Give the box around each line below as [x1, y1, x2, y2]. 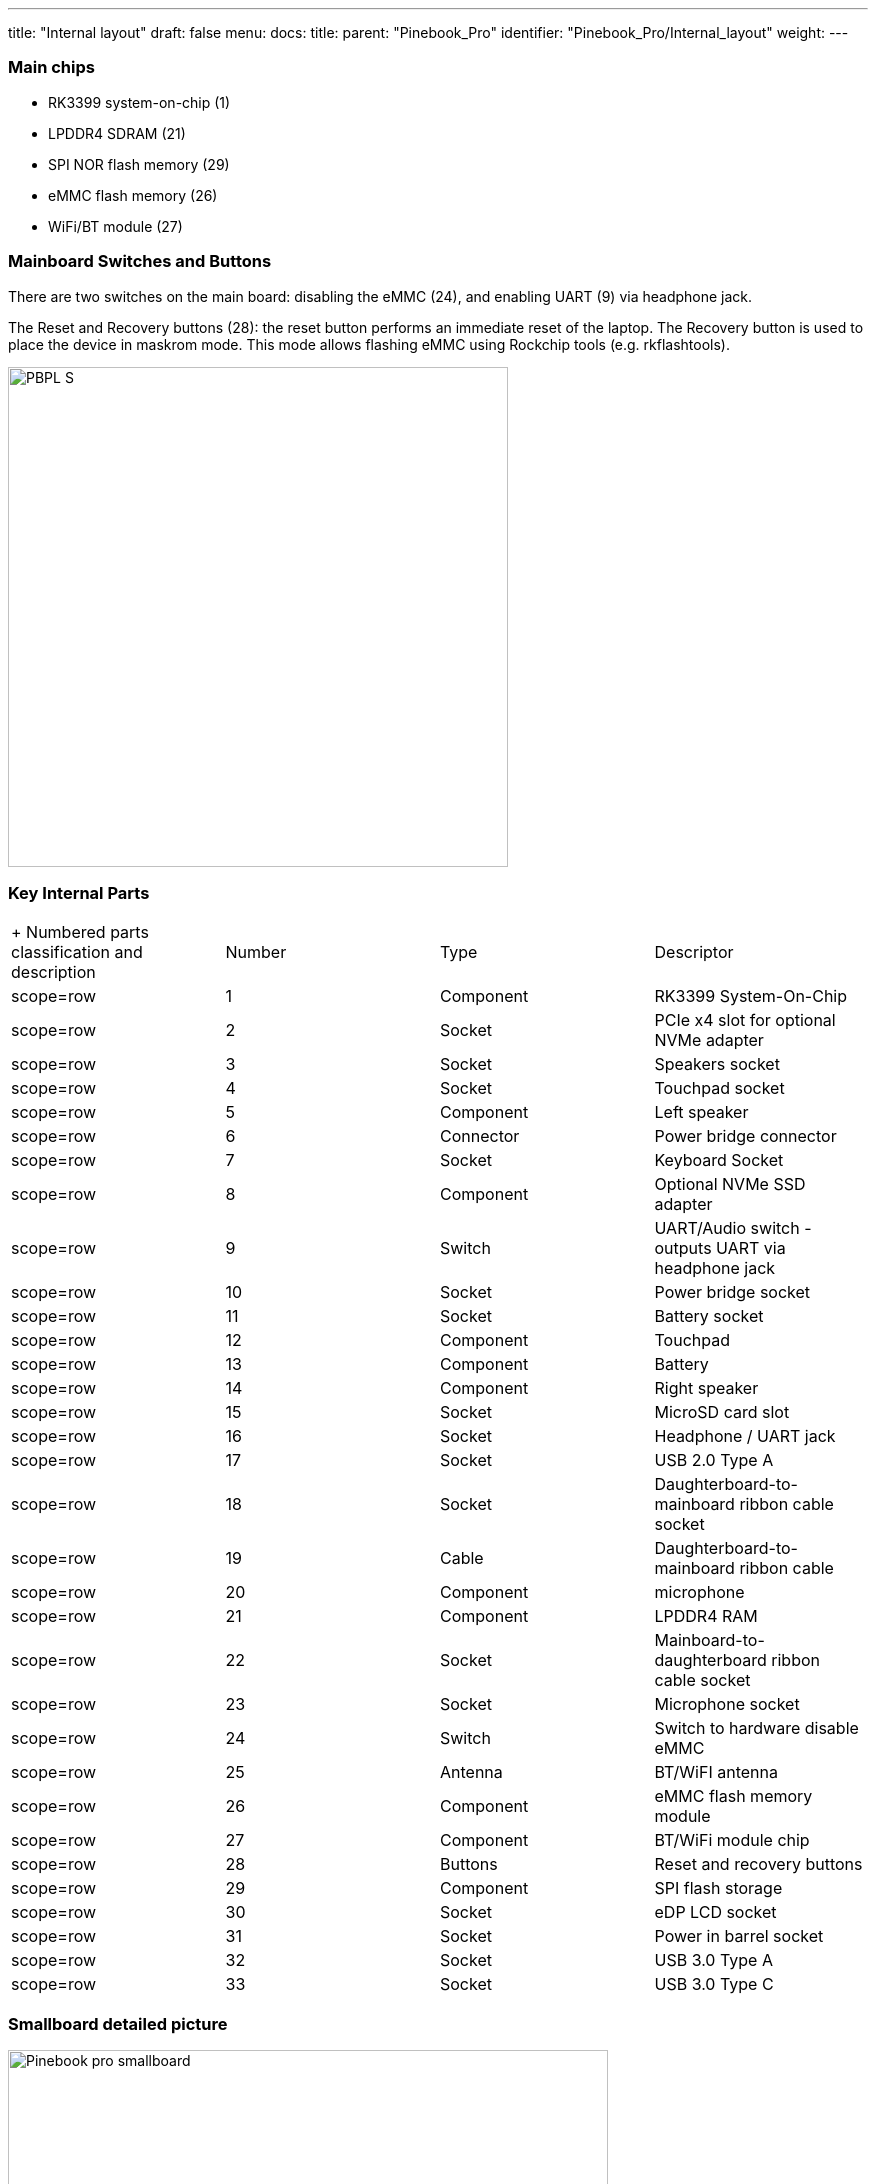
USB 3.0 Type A [654, 1950, 773, 1971]
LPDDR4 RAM [654, 1606, 758, 1627]
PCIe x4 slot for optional [654, 1010, 836, 1031]
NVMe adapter [654, 1030, 764, 1051]
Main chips [8, 57, 95, 78]
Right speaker [654, 1378, 759, 1399]
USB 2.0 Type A [654, 1450, 774, 1471]
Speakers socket [654, 1054, 780, 1075]
